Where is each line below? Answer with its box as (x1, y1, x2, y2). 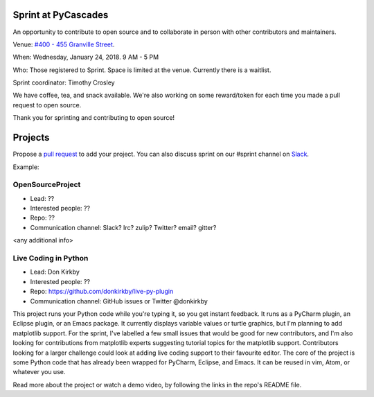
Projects (12, 132, 50, 143)
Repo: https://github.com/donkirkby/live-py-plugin (30, 288, 174, 296)
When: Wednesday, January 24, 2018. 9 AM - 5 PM (12, 53, 159, 62)
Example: (12, 163, 39, 171)
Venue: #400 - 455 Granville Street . (12, 40, 115, 48)
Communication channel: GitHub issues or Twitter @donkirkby (30, 297, 208, 305)
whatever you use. (12, 368, 66, 376)
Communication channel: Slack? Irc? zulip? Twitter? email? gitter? (30, 223, 217, 231)
